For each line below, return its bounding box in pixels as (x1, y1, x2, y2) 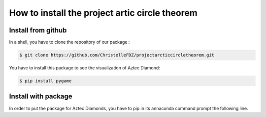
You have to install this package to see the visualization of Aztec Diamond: (9, 65, 160, 71)
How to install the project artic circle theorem (9, 7, 198, 18)
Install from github (9, 26, 67, 34)
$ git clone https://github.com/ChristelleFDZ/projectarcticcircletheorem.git (19, 52, 214, 58)
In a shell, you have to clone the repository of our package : (9, 39, 130, 45)
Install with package (9, 92, 72, 101)
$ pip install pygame (19, 78, 72, 84)
